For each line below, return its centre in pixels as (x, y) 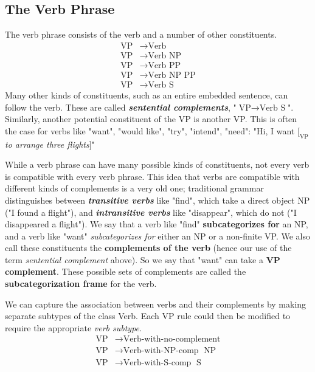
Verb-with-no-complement (172, 339)
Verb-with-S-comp (157, 363)
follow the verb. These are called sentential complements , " (121, 107)
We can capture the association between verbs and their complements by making (156, 304)
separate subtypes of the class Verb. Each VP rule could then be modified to (148, 316)
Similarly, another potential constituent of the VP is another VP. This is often (151, 119)
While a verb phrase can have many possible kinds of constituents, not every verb (157, 164)
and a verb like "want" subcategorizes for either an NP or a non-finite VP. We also (157, 236)
